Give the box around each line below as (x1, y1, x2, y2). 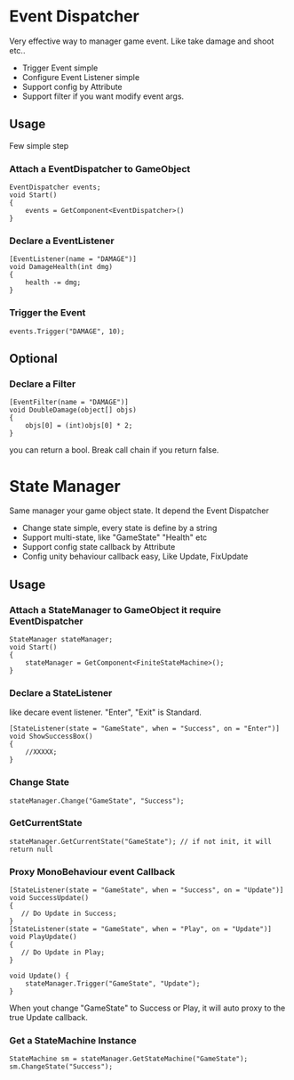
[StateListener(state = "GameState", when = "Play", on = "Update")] (9, 925, 273, 934)
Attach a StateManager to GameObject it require (9, 603, 222, 616)
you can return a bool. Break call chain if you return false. (9, 445, 219, 455)
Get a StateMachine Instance (9, 1035, 137, 1047)
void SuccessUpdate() (9, 894, 90, 903)
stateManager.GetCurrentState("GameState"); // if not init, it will (9, 837, 273, 846)
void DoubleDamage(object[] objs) (9, 405, 138, 415)
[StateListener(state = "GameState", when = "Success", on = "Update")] (9, 886, 284, 895)
